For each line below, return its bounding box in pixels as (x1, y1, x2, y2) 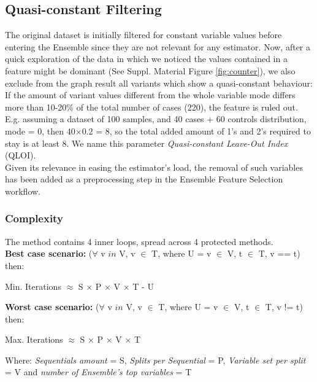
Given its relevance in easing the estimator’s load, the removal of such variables (5, 160, 303, 173)
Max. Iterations (5, 333, 63, 346)
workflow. (5, 184, 40, 197)
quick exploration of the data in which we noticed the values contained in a (5, 52, 288, 65)
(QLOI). (5, 149, 36, 162)
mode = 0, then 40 (5, 124, 75, 137)
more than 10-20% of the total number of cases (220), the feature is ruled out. (5, 100, 298, 113)
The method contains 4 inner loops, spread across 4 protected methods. (5, 235, 273, 248)
